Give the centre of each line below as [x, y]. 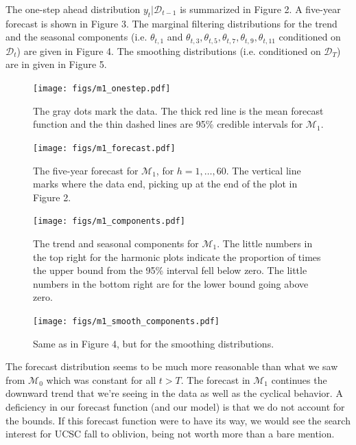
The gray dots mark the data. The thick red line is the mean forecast [178, 110]
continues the [299, 379]
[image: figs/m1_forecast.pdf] [104, 148]
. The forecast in [215, 379]
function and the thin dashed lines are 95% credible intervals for [168, 124]
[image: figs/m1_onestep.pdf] [102, 89]
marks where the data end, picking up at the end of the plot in [165, 184]
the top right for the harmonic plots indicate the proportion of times [177, 256]
